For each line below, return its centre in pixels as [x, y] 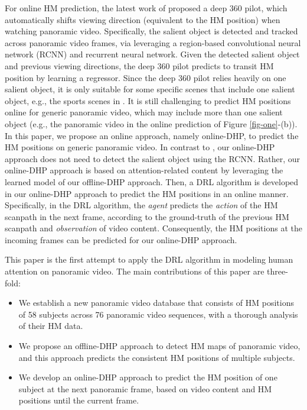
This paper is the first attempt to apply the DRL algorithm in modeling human [149, 259]
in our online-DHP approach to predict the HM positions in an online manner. [147, 193]
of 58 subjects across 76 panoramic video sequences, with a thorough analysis [158, 314]
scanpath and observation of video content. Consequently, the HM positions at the [153, 228]
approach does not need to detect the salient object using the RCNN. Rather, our [153, 158]
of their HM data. [51, 326]
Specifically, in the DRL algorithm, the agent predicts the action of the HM [141, 205]
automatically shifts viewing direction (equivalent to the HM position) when [143, 19]
